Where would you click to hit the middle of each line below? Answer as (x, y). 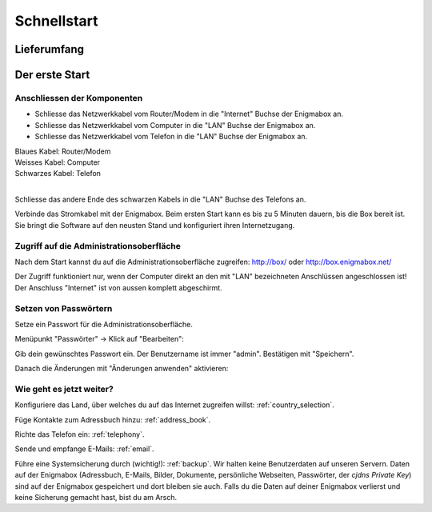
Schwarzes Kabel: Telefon (58, 174)
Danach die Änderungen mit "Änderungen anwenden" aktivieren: (122, 369)
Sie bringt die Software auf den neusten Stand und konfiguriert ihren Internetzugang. (155, 225)
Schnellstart (57, 21)
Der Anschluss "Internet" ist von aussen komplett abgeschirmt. (119, 287)
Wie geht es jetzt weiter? (64, 389)
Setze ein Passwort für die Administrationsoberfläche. (104, 324)
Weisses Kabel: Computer (57, 162)
